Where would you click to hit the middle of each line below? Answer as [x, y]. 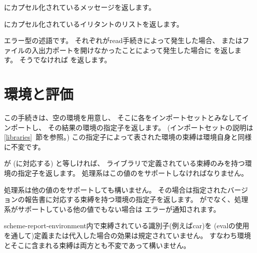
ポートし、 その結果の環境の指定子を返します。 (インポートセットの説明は [132, 127]
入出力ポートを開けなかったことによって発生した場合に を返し [133, 50]
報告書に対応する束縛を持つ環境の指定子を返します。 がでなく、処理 [136, 199]
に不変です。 [25, 146]
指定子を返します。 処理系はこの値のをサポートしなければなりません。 [133, 173]
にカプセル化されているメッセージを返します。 [80, 7]
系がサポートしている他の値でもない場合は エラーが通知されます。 [112, 209]
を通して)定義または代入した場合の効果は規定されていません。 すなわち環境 [128, 235]
